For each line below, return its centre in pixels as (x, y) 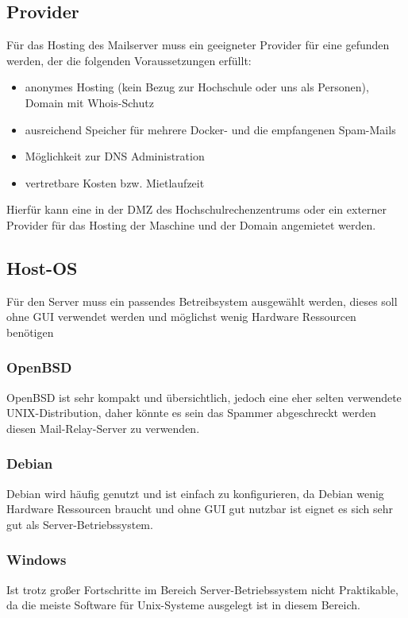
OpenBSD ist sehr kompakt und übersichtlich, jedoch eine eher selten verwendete (204, 397)
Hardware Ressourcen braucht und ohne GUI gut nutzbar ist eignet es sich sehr (200, 509)
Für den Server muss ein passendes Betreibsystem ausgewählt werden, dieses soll (202, 301)
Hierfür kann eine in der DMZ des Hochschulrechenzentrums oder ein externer (197, 209)
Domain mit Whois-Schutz (89, 102)
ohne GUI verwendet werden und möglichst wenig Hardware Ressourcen (181, 317)
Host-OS (42, 267)
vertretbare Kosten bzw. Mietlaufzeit (115, 182)
